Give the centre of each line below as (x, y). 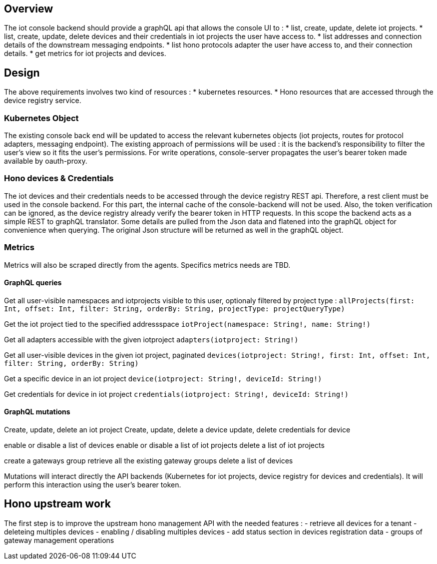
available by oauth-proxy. (46, 161)
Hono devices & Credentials (59, 178)
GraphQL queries (33, 283)
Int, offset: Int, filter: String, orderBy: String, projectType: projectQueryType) (175, 309)
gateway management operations (59, 540)
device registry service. (43, 101)
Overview (29, 9)
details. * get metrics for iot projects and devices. (85, 54)
